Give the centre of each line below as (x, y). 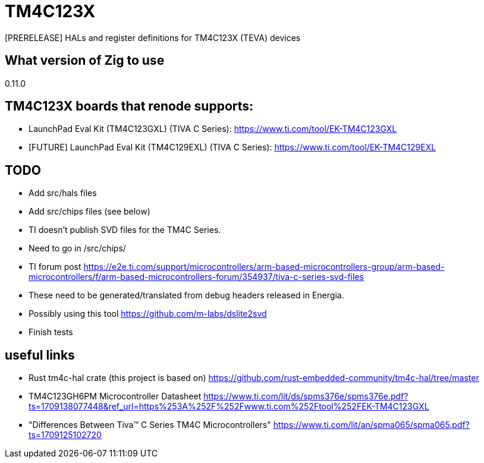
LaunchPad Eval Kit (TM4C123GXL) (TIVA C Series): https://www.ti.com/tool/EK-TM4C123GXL (213, 129)
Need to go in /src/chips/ (77, 248)
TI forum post (55, 267)
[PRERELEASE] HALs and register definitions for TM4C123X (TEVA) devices (153, 37)
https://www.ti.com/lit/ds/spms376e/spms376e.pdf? (306, 396)
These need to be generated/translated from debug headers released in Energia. (186, 295)
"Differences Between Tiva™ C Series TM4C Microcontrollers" (150, 425)
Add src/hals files (63, 193)
